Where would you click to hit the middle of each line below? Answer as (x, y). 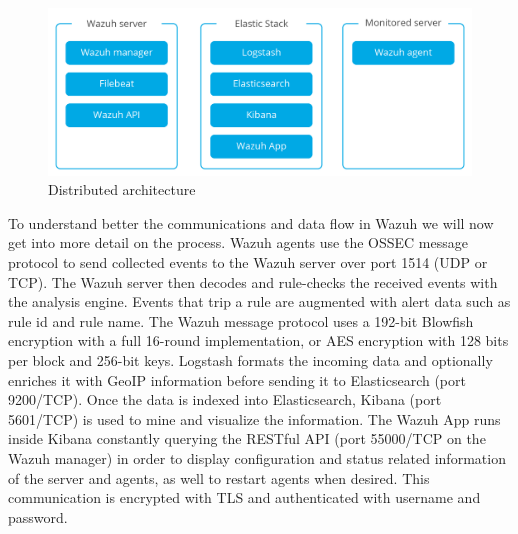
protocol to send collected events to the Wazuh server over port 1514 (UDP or (248, 262)
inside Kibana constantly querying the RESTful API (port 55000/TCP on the (247, 438)
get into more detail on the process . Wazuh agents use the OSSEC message (238, 242)
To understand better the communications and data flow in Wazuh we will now (251, 222)
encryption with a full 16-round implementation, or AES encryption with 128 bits (258, 340)
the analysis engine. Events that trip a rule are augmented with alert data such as (259, 301)
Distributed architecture (122, 189)
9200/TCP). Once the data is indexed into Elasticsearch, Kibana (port (225, 399)
